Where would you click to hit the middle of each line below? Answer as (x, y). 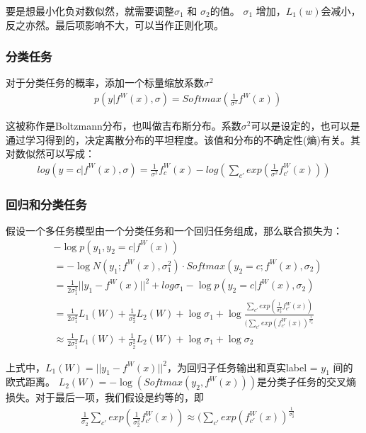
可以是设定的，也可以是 (305, 126)
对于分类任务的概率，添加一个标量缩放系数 (105, 83)
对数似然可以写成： (50, 153)
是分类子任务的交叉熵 (306, 382)
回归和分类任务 (46, 204)
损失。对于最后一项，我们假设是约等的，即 (105, 397)
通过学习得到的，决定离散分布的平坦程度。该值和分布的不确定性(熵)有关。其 (183, 139)
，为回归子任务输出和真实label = (242, 367)
